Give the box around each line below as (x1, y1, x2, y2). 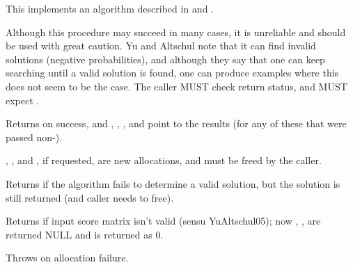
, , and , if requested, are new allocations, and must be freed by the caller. (6, 153, 322, 168)
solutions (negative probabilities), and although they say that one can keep (6, 51, 325, 66)
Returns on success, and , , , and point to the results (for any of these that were (6, 116, 347, 131)
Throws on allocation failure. (6, 250, 129, 265)
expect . (6, 92, 40, 107)
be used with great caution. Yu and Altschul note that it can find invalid (6, 38, 316, 53)
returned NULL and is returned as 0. (6, 227, 164, 241)
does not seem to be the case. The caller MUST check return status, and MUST (6, 79, 347, 93)
